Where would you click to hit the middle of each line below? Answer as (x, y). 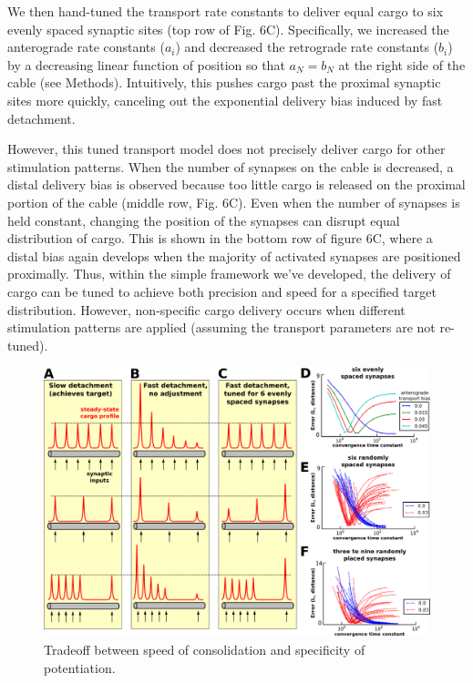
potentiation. (80, 667)
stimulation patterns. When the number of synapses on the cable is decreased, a (231, 166)
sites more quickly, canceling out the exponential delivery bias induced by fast (225, 100)
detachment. (41, 118)
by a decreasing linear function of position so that (146, 64)
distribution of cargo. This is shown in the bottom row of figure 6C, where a (220, 238)
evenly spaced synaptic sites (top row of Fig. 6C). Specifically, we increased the (228, 29)
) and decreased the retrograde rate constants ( (307, 47)
